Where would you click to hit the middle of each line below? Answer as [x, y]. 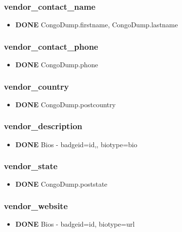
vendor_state [31, 166]
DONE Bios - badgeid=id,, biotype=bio [76, 144]
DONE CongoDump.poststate [61, 184]
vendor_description [43, 126]
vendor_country [36, 86]
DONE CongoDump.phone [57, 65]
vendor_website [36, 205]
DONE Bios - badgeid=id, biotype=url [75, 224]
